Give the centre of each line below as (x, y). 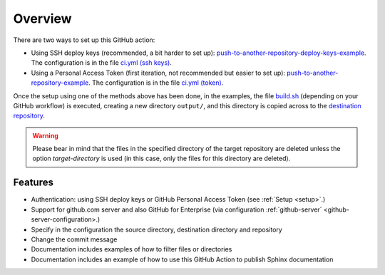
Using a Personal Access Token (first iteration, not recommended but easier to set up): (158, 73)
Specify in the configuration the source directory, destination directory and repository (157, 229)
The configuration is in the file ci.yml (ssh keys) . (102, 63)
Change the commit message (74, 239)
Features (33, 183)
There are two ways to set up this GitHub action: (84, 40)
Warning (45, 135)
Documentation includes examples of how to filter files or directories (132, 249)
